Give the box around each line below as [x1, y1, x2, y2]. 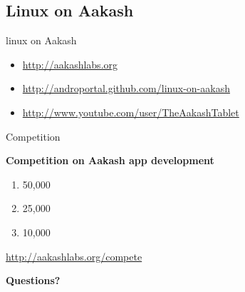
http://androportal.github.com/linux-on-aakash [22, 81, 230, 96]
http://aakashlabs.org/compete [6, 248, 142, 263]
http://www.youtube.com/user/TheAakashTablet [22, 104, 239, 119]
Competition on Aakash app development [6, 153, 214, 168]
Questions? [6, 273, 61, 288]
